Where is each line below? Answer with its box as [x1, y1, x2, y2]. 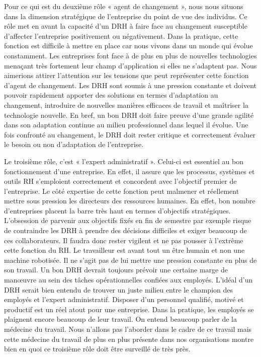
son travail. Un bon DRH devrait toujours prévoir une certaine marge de [4, 264, 228, 275]
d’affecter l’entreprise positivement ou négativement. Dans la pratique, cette [4, 30, 238, 41]
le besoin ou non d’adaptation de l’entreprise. [4, 139, 144, 150]
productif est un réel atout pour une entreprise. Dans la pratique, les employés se [4, 304, 254, 314]
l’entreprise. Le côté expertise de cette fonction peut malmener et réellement [4, 185, 239, 196]
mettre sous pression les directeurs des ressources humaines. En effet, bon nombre [4, 195, 255, 206]
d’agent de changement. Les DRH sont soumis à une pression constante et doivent [4, 80, 256, 90]
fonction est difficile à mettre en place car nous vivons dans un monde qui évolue [4, 40, 253, 51]
